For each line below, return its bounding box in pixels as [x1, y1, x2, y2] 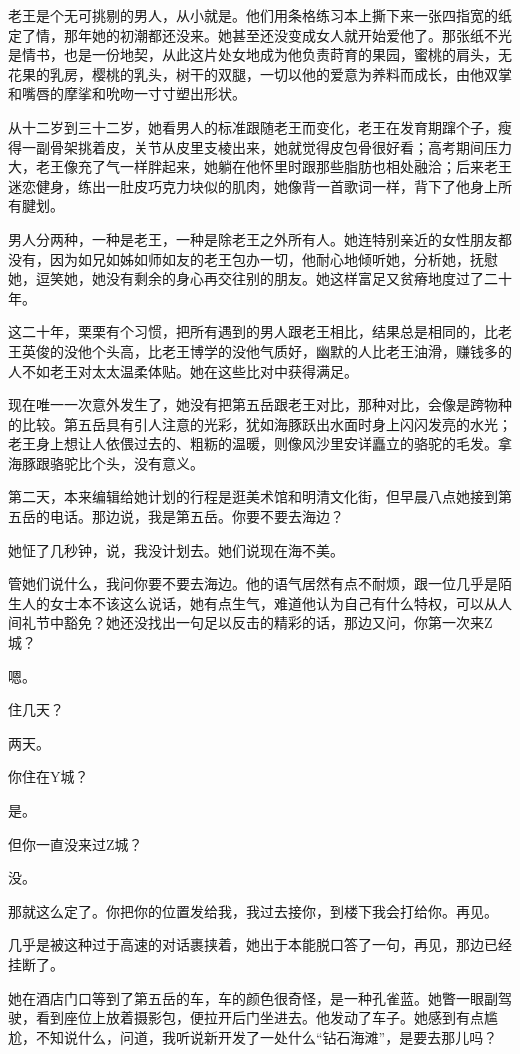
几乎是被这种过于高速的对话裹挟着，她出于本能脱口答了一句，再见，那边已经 [8, 934, 512, 955]
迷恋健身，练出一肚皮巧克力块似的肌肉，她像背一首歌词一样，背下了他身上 [8, 175, 498, 196]
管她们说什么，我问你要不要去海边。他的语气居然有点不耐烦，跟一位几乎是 [8, 573, 498, 594]
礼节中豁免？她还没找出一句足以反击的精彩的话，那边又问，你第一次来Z [21, 612, 493, 633]
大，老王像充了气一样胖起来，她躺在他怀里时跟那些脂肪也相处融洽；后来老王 [8, 156, 512, 177]
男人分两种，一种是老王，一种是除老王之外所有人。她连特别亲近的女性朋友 [8, 228, 498, 249]
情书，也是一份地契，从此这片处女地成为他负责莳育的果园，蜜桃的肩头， [21, 44, 498, 65]
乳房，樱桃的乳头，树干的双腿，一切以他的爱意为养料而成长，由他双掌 [49, 63, 512, 84]
